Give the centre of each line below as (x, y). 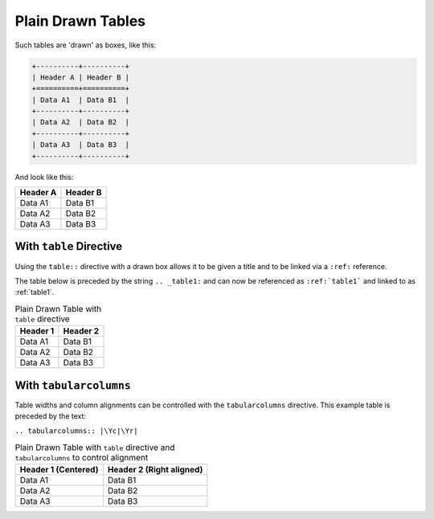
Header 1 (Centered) (59, 470)
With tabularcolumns (73, 385)
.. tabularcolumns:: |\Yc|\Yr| (76, 431)
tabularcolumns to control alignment (82, 457)
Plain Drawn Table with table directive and (95, 447)
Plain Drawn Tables (80, 21)
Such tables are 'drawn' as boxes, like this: (86, 45)
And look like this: (44, 177)
